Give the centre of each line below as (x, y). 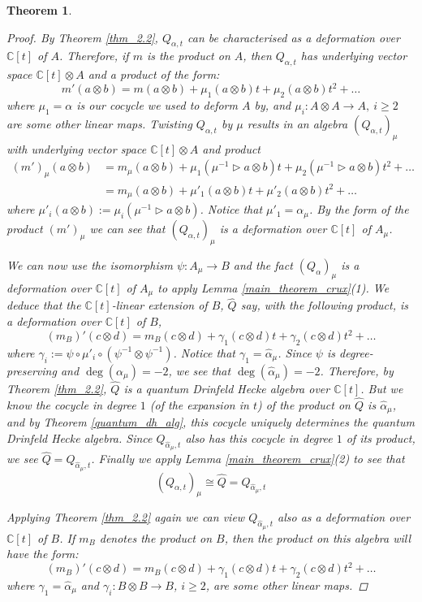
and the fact (263, 264)
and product (232, 148)
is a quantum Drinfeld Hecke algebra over (227, 389)
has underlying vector (354, 56)
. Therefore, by (357, 370)
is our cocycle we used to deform (157, 105)
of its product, (381, 437)
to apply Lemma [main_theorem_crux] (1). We (273, 287)
